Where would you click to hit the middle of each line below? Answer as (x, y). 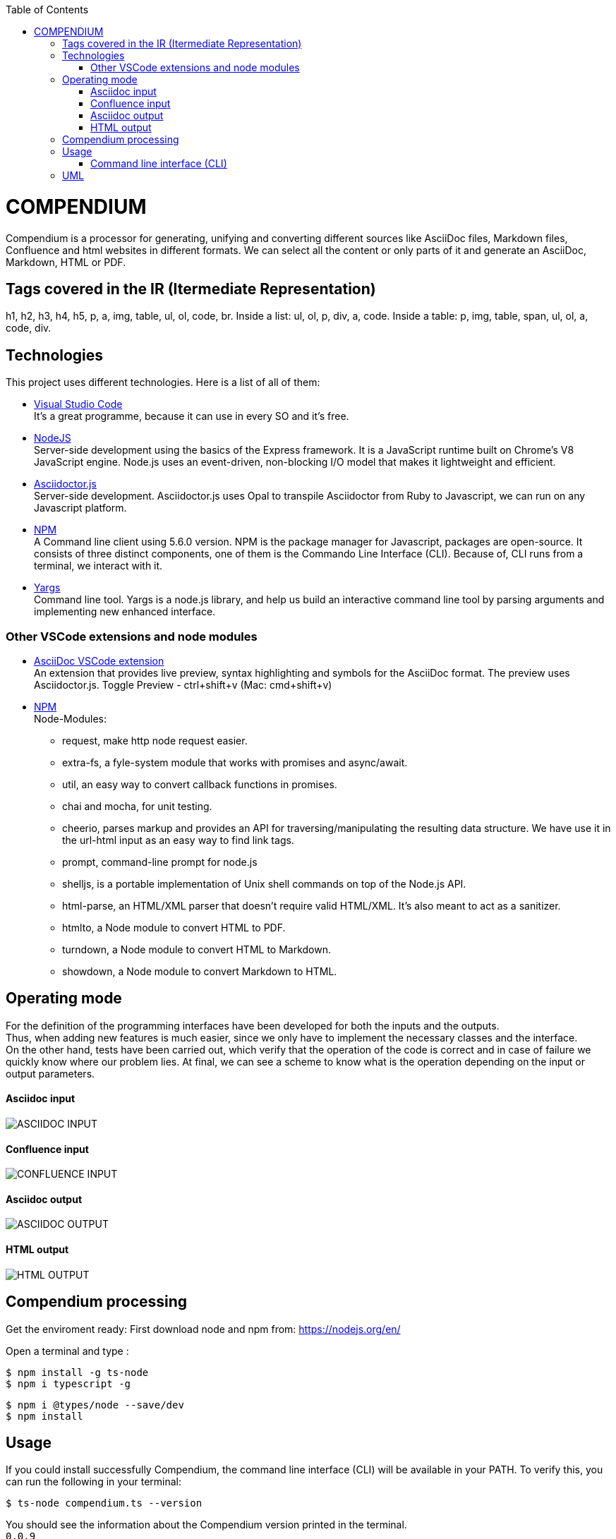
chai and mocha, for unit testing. (137, 806)
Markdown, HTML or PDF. (66, 262)
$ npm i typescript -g (68, 1383)
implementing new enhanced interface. (125, 612)
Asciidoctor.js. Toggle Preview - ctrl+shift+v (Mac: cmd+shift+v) (183, 684)
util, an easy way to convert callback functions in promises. (200, 784)
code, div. (29, 328)
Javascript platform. (80, 508)
